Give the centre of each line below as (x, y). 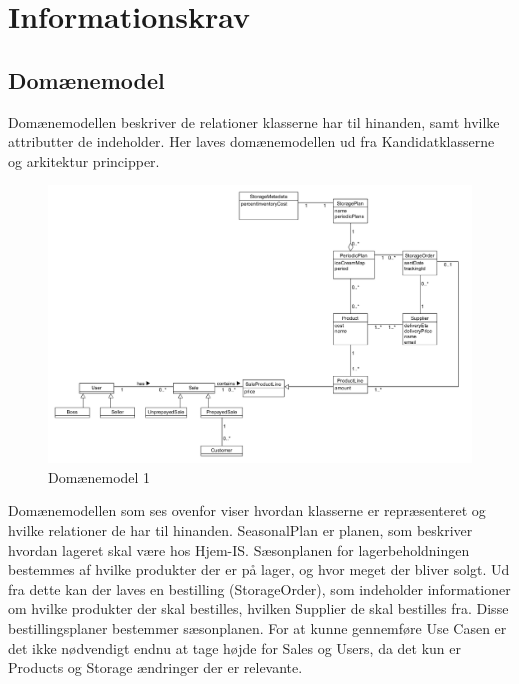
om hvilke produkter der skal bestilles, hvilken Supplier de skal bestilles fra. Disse (258, 608)
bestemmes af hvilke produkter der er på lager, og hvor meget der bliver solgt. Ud (259, 569)
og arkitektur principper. (84, 160)
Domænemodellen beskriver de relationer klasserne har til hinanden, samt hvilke (254, 121)
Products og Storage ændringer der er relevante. (155, 667)
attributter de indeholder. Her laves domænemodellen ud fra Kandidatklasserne (251, 141)
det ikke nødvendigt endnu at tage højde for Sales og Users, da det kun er (235, 647)
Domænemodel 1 (99, 476)
